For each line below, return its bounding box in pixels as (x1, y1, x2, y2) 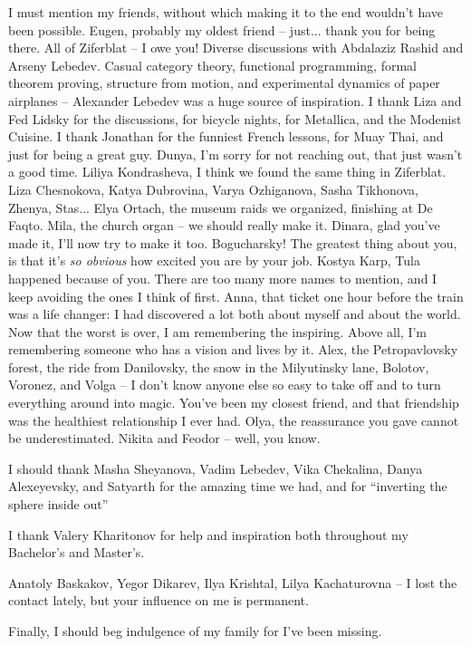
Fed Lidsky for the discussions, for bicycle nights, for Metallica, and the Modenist (8, 109, 462, 128)
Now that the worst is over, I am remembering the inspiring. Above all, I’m (8, 322, 427, 341)
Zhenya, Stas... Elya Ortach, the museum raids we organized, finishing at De (8, 198, 433, 217)
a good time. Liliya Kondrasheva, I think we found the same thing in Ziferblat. (8, 162, 447, 181)
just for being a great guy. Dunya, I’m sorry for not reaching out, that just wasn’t (8, 144, 463, 163)
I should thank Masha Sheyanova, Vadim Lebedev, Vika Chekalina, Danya (8, 458, 423, 477)
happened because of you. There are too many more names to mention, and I (8, 268, 437, 287)
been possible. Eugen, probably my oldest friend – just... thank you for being (8, 20, 436, 39)
